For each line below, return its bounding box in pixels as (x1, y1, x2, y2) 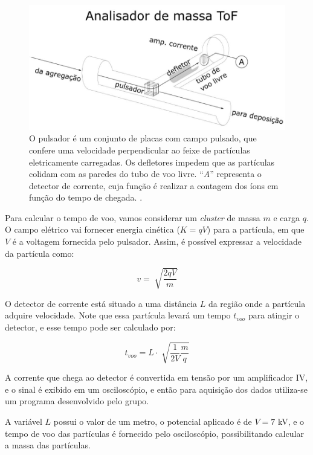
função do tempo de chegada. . (29, 191, 143, 204)
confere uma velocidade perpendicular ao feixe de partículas (29, 143, 250, 156)
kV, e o (277, 415, 305, 427)
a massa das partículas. (5, 439, 91, 451)
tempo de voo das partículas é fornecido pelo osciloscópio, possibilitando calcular (5, 427, 304, 439)
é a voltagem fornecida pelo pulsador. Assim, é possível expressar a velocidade (12, 235, 302, 248)
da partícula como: (5, 247, 74, 259)
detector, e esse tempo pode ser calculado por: (5, 321, 176, 333)
